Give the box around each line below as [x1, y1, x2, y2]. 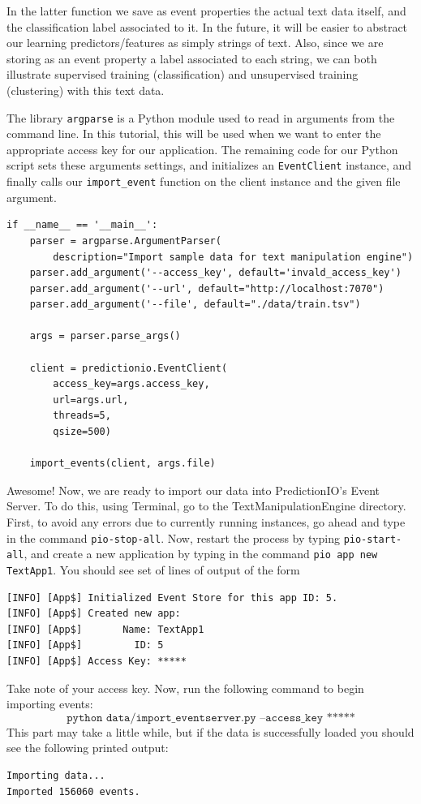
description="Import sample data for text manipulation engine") [53, 251, 414, 263]
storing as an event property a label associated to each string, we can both [6, 49, 377, 67]
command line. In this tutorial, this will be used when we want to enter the [6, 125, 381, 142]
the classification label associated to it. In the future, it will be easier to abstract [6, 18, 408, 35]
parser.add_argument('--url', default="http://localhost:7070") [29, 282, 384, 295]
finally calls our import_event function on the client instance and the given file [6, 173, 401, 190]
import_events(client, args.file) [29, 458, 216, 470]
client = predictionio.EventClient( [29, 362, 228, 374]
